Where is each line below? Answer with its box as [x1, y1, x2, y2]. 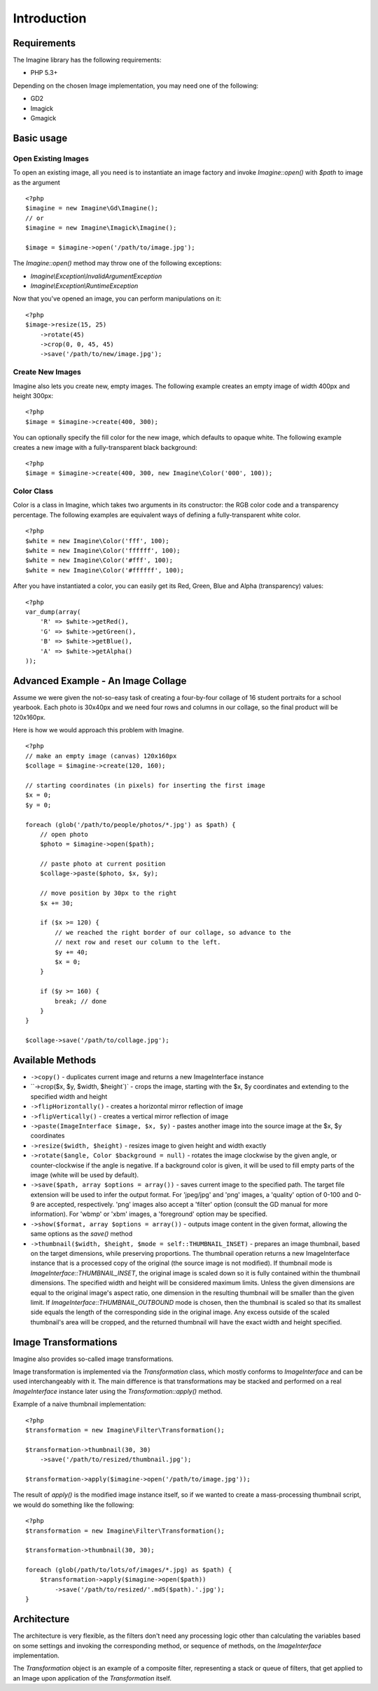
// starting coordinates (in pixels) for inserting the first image [25, 781, 265, 789]
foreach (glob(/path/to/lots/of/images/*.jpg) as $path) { [25, 1566, 232, 1574]
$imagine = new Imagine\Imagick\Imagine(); [25, 224, 177, 232]
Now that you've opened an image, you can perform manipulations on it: [13, 294, 222, 303]
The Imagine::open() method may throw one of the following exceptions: [13, 259, 222, 268]
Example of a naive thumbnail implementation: [13, 1400, 146, 1409]
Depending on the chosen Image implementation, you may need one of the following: [13, 81, 259, 90]
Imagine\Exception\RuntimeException [30, 282, 139, 290]
